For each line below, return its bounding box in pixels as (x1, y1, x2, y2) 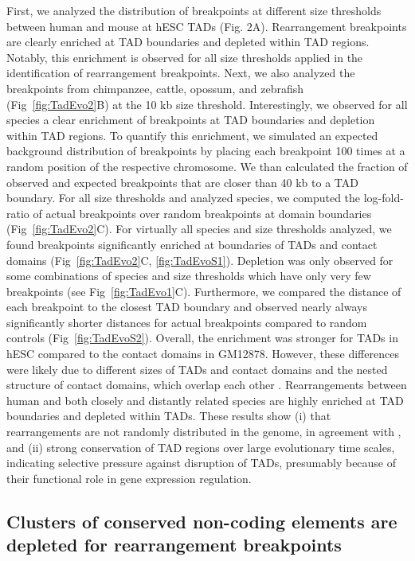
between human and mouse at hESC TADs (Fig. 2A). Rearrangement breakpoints (6, 18, 407, 34)
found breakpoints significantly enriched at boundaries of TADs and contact (6, 236, 378, 252)
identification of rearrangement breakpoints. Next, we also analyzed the (6, 64, 355, 81)
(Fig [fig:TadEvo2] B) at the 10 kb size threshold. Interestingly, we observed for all (6, 95, 408, 112)
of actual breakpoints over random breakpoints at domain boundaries (33, 205, 372, 221)
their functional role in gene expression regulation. (6, 469, 252, 486)
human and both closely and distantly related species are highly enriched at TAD (6, 392, 404, 408)
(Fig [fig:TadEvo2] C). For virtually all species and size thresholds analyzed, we (6, 220, 392, 237)
